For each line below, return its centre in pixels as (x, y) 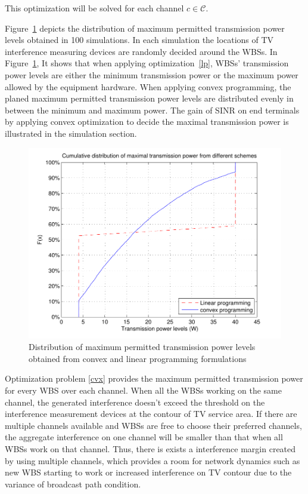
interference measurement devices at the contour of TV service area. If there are (151, 414)
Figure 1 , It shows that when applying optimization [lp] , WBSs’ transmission (147, 63)
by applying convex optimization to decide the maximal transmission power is (147, 122)
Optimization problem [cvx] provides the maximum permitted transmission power (154, 378)
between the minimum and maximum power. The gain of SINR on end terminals (152, 110)
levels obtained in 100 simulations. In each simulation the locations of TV (139, 40)
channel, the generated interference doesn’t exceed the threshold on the (135, 402)
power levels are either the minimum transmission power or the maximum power (152, 74)
